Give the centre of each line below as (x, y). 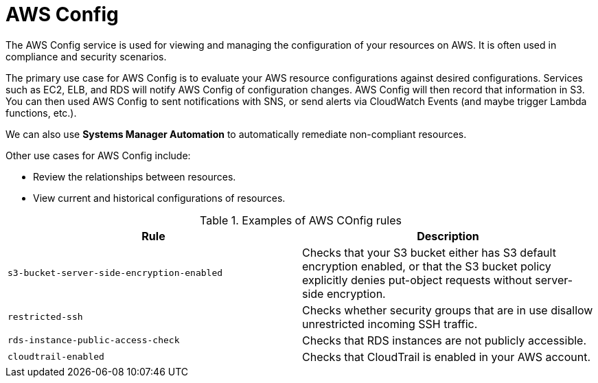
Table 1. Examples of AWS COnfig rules (301, 220)
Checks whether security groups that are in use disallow (448, 310)
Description (448, 236)
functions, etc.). (41, 113)
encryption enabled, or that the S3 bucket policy (427, 266)
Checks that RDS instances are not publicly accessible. (445, 340)
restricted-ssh (45, 317)
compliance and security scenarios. (86, 56)
